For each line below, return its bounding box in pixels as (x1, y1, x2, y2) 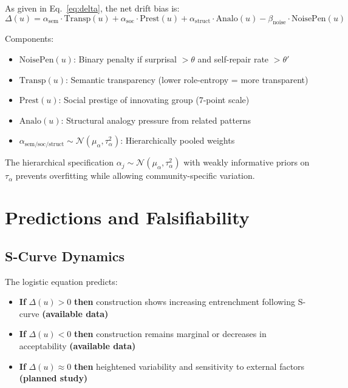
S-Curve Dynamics (5, 246, 125, 265)
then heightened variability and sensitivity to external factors (73, 360, 305, 372)
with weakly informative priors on (183, 156, 310, 169)
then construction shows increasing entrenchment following (73, 295, 296, 308)
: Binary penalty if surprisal (73, 52, 177, 65)
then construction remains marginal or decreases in (73, 327, 267, 340)
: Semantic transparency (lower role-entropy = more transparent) (65, 73, 309, 85)
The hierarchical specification (5, 156, 114, 169)
